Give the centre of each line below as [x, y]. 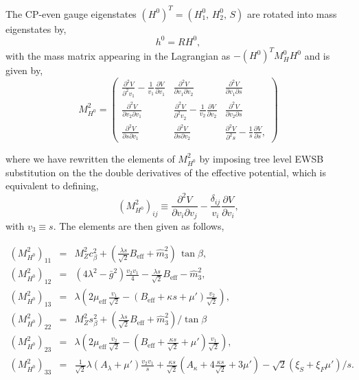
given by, [24, 70]
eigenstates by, [36, 28]
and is [317, 55]
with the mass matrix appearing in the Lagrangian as [118, 55]
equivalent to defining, [52, 186]
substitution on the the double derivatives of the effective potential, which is [166, 172]
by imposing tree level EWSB [262, 158]
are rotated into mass [292, 13]
